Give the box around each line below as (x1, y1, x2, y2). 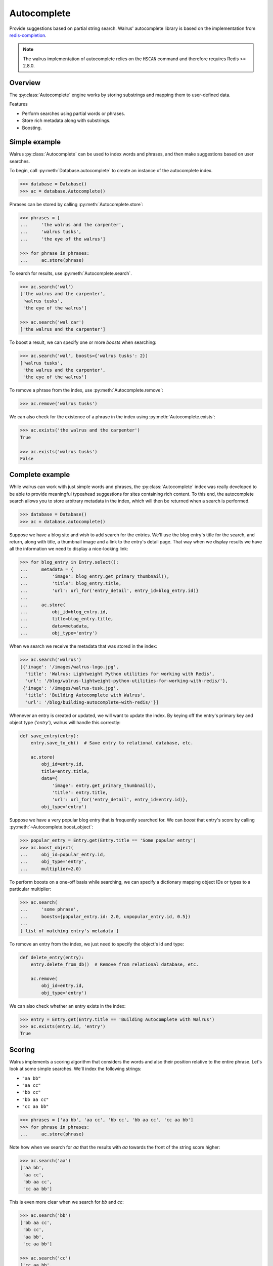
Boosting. (22, 125, 42, 131)
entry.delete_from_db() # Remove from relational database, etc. (30, 962, 199, 967)
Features (9, 101, 28, 107)
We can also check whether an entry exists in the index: (9, 1003, 126, 1009)
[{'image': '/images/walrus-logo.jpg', (20, 664, 119, 669)
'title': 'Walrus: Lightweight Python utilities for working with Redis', (25, 671, 215, 677)
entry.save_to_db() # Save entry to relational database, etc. (30, 740, 194, 746)
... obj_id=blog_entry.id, (20, 609, 108, 615)
